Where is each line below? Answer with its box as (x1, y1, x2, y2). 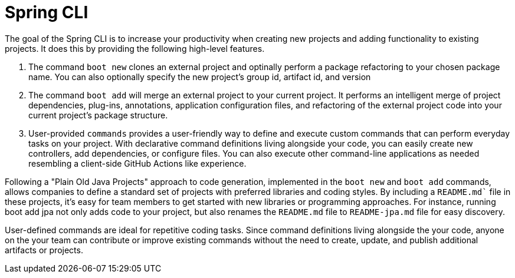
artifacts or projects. (5, 244, 83, 255)
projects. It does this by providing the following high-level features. (5, 43, 265, 54)
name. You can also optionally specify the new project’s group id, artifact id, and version (28, 71, 371, 82)
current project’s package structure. (28, 110, 168, 120)
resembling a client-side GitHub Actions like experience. (28, 158, 247, 168)
